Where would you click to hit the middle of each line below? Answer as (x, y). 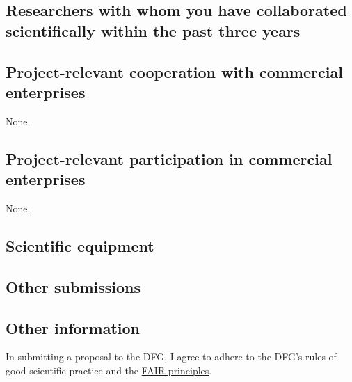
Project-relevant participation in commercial (169, 158)
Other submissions (73, 286)
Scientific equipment (80, 245)
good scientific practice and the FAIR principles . (109, 370)
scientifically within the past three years (153, 30)
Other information (73, 327)
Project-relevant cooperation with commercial (174, 71)
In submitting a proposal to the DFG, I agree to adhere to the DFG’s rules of (171, 357)
